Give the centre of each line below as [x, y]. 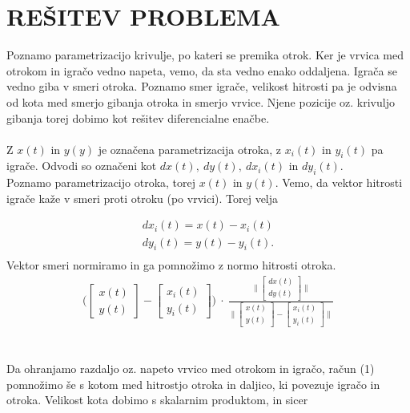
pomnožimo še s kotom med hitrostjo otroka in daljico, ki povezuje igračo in [193, 384]
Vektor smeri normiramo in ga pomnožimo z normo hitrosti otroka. [171, 265]
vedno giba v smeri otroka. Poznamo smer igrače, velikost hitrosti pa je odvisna [202, 86]
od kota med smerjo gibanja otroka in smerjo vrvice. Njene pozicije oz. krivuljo [201, 101]
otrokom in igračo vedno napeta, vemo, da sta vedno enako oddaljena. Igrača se [202, 70]
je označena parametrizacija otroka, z [190, 149]
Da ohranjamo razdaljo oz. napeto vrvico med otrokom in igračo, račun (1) [191, 368]
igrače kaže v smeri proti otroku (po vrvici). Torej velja [143, 198]
